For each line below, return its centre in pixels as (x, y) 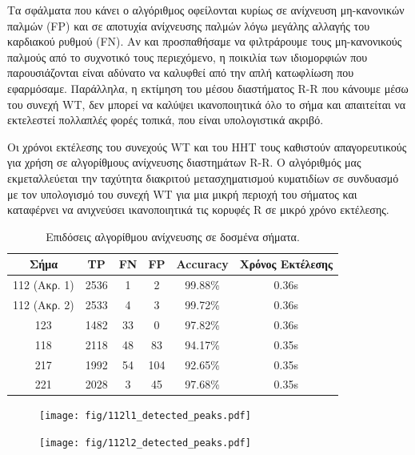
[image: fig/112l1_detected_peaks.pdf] (145, 416)
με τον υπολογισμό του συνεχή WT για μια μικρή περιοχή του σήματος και (182, 193)
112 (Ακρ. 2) (44, 304)
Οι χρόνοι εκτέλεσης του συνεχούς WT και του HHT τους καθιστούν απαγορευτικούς (207, 146)
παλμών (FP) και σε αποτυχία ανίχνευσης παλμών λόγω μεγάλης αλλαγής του (189, 25)
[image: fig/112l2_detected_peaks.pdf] (145, 443)
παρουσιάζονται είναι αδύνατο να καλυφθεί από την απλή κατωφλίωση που (181, 72)
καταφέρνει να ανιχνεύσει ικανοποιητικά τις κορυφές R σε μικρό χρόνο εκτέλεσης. (198, 209)
